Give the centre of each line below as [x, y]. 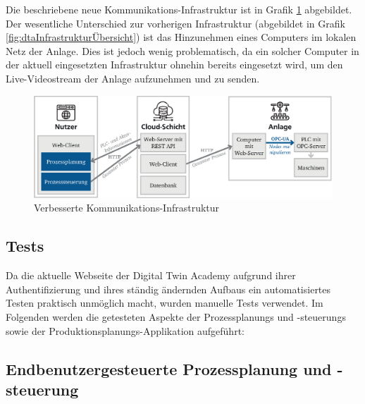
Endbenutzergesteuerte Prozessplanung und [169, 368]
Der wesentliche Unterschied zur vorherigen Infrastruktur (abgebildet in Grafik [175, 23]
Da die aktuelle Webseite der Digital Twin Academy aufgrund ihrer [151, 275]
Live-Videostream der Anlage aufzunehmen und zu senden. [133, 78]
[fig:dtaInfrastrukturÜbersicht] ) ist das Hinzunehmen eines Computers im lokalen [181, 37]
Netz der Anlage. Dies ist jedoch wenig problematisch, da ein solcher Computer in [182, 50]
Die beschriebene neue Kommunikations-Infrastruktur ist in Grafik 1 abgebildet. [179, 9]
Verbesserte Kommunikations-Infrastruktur [127, 208]
